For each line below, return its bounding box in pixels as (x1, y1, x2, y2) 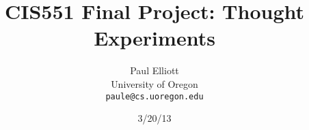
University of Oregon (111, 76, 198, 91)
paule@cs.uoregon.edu (105, 91, 204, 101)
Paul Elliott (130, 63, 179, 78)
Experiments (94, 24, 215, 52)
